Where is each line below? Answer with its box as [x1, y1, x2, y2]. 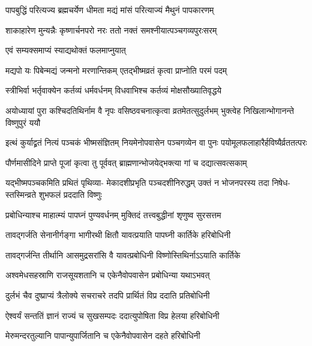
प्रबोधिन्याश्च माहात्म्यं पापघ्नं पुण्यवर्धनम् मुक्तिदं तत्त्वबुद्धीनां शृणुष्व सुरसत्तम [5, 208, 221, 221]
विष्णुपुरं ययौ [5, 116, 41, 128]
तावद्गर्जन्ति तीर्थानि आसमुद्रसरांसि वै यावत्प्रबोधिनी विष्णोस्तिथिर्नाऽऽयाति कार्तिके [5, 248, 241, 261]
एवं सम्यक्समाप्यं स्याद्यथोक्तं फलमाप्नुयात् [5, 44, 126, 56]
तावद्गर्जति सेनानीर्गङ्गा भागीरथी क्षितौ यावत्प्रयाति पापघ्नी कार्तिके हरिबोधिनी [5, 228, 231, 241]
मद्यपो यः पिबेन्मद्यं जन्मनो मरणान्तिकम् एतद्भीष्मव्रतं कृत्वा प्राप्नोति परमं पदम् [5, 64, 227, 76]
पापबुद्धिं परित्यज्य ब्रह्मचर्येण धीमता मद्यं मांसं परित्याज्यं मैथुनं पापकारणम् [5, 4, 214, 16]
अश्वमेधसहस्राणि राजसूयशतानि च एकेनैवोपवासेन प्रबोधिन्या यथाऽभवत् [5, 269, 210, 281]
